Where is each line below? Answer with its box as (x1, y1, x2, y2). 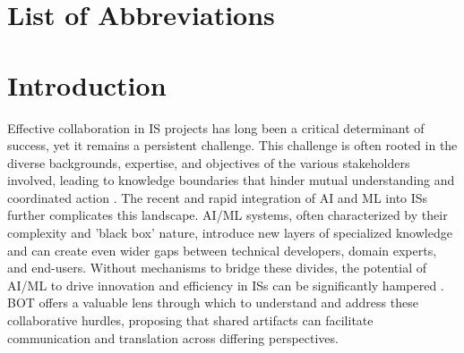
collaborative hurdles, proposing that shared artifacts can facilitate (7, 311, 374, 330)
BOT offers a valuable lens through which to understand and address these (7, 293, 418, 312)
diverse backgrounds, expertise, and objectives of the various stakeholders (7, 153, 410, 172)
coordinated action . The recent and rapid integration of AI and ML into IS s (7, 188, 428, 206)
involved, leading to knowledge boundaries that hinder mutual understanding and (7, 171, 455, 189)
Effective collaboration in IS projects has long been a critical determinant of (7, 118, 425, 137)
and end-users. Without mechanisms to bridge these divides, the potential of (7, 258, 426, 277)
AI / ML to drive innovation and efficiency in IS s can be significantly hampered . (7, 275, 444, 294)
